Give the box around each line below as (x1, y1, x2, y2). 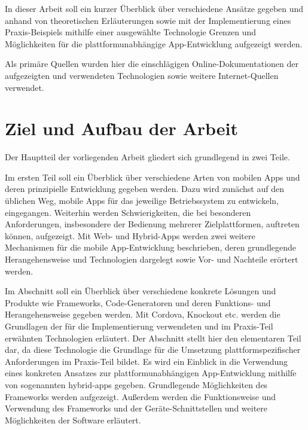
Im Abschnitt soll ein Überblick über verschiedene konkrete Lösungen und (5, 285, 276, 297)
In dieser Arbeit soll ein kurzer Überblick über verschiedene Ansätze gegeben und (5, 2, 304, 14)
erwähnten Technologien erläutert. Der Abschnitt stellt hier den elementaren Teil (5, 331, 301, 344)
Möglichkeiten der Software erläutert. (5, 413, 141, 426)
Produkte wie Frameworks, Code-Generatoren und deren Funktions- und (5, 296, 271, 309)
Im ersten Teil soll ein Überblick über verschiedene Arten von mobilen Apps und (5, 170, 300, 183)
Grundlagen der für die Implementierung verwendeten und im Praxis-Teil (5, 320, 273, 332)
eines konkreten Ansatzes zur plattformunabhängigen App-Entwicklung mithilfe (5, 367, 297, 379)
